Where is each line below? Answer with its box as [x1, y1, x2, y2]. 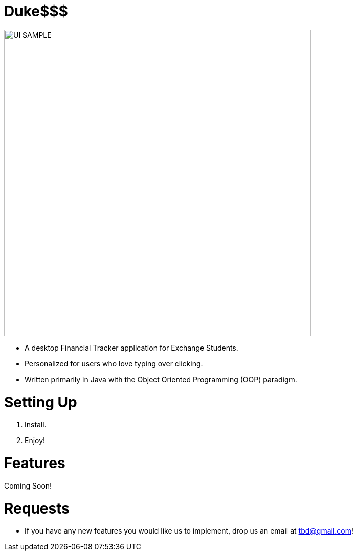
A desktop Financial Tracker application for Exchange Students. [25, 343, 238, 352]
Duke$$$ [4, 3, 68, 20]
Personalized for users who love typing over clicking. [25, 359, 203, 368]
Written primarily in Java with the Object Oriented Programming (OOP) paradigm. [25, 375, 297, 384]
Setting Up [4, 393, 77, 411]
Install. [25, 420, 47, 429]
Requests [4, 499, 70, 517]
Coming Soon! [4, 481, 52, 490]
